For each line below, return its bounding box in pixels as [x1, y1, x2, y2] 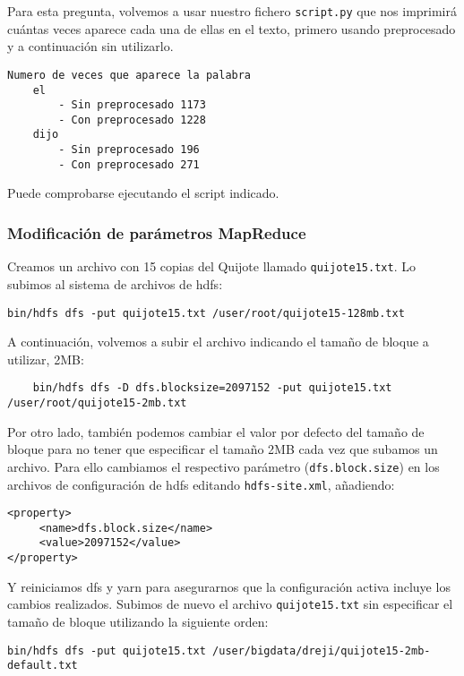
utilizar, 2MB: [7, 349, 84, 368]
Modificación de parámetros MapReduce [7, 221, 306, 244]
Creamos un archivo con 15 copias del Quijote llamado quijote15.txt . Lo [7, 257, 416, 276]
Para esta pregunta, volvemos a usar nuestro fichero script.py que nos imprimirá [7, 2, 458, 20]
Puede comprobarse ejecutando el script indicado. [7, 184, 279, 202]
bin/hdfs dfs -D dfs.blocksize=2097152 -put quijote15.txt [32, 381, 392, 395]
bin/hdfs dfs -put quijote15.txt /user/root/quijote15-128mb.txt [7, 306, 405, 320]
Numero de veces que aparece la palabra [7, 68, 252, 81]
